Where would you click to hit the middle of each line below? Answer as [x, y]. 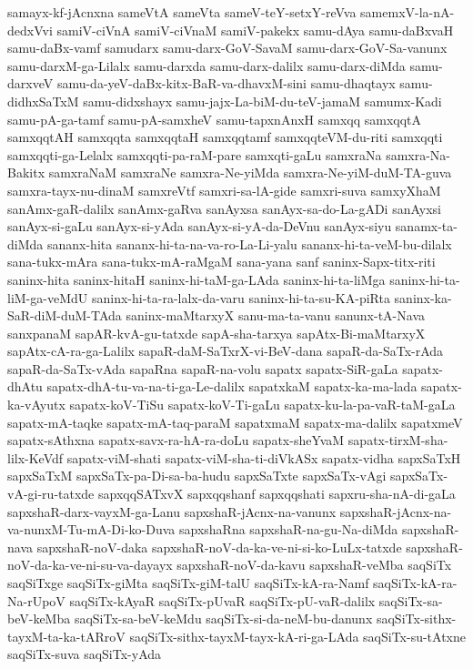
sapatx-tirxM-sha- [398, 440]
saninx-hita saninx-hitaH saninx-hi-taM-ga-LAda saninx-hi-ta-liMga [196, 279]
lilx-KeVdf [35, 457]
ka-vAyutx [36, 405]
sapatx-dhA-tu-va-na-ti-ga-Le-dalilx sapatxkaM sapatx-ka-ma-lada [232, 386]
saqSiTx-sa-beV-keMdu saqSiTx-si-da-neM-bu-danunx [223, 618]
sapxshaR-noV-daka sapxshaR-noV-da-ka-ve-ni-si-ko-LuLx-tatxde [219, 547]
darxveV [30, 83]
